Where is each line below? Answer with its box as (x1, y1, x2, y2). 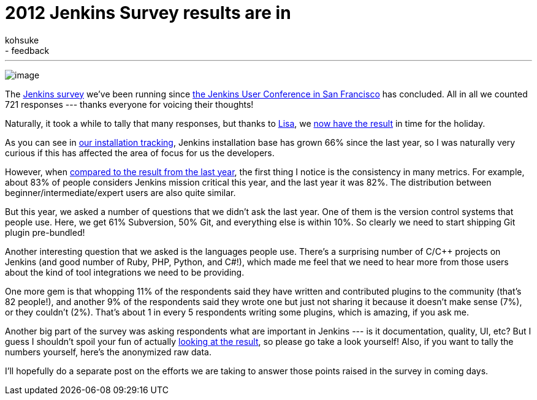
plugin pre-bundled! (5, 227, 85, 238)
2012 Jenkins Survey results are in (5, 2, 291, 23)
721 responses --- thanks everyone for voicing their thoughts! (5, 99, 254, 110)
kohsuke (5, 34, 39, 45)
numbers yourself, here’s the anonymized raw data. (5, 346, 211, 357)
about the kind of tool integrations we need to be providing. (5, 266, 245, 277)
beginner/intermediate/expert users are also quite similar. (5, 187, 236, 198)
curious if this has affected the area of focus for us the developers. (5, 147, 275, 158)
